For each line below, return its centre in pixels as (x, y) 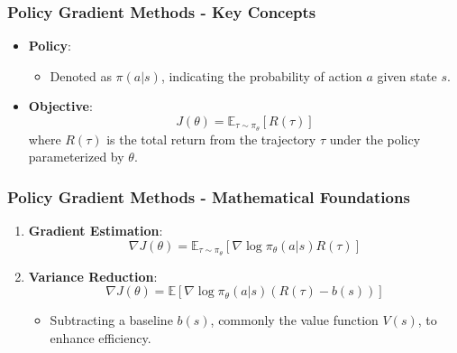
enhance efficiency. (101, 337)
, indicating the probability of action (261, 75)
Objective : (60, 106)
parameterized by (76, 157)
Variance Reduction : (93, 276)
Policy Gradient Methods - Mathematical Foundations (209, 196)
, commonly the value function (294, 320)
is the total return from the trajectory (211, 139)
